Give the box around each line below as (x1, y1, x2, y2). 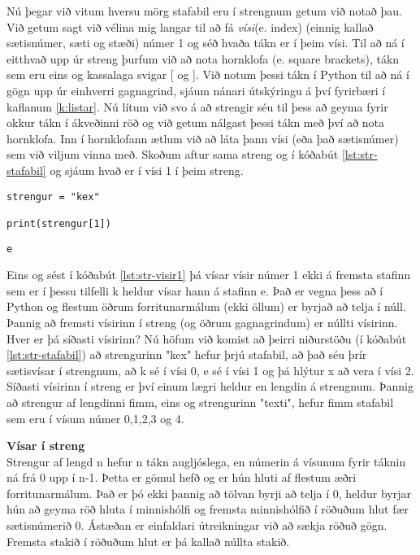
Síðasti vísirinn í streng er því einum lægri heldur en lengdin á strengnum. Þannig (6, 378, 414, 395)
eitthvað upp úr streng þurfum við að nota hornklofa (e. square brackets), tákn (6, 50, 400, 67)
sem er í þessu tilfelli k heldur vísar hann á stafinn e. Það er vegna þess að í (6, 282, 383, 299)
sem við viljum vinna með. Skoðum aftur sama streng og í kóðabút (6, 146, 339, 163)
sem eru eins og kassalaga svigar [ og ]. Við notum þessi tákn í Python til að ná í (6, 66, 409, 83)
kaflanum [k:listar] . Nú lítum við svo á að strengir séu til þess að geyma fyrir (6, 98, 388, 115)
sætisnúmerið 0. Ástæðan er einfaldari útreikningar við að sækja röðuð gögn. (6, 517, 388, 534)
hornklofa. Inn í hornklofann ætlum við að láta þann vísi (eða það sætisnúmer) (6, 129, 399, 146)
